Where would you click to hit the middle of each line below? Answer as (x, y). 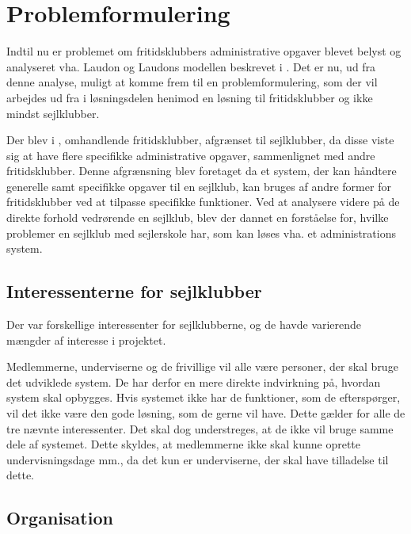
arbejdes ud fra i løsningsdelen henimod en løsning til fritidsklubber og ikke (190, 97)
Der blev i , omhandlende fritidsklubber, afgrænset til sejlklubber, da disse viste (200, 140)
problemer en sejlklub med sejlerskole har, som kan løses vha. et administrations (201, 233)
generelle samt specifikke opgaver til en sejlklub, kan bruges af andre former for (199, 186)
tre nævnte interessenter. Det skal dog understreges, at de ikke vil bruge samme (200, 428)
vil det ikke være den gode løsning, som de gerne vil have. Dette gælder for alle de (206, 413)
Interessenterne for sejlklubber (134, 291)
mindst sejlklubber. (53, 113)
